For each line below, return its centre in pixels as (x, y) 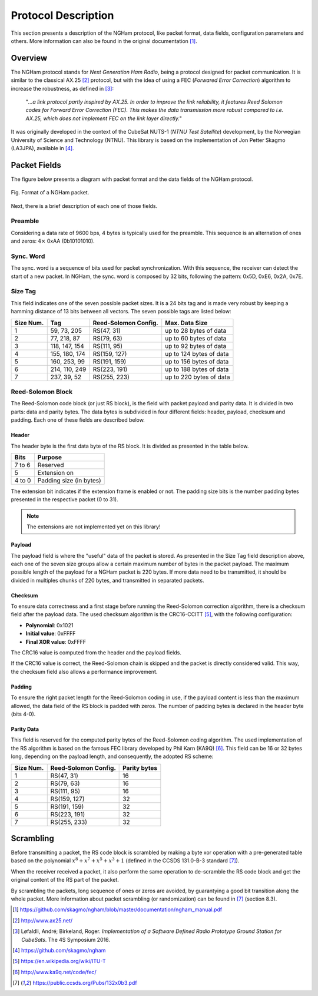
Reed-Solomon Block (42, 392)
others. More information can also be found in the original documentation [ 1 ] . (104, 41)
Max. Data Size (186, 323)
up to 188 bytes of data (197, 369)
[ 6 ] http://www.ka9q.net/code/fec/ (54, 972)
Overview (29, 58)
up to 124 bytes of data (197, 353)
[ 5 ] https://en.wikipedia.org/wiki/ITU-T (59, 961)
